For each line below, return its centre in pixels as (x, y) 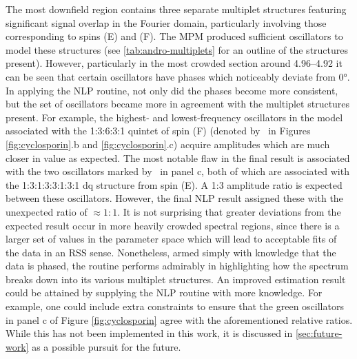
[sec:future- (319, 333)
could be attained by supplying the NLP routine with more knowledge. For (164, 293)
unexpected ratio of (47, 211)
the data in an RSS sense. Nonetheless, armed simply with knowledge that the (171, 252)
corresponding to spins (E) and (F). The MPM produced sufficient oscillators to (174, 36)
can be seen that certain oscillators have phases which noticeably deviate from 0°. (178, 76)
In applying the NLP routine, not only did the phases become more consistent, (172, 90)
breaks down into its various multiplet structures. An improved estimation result (176, 279)
